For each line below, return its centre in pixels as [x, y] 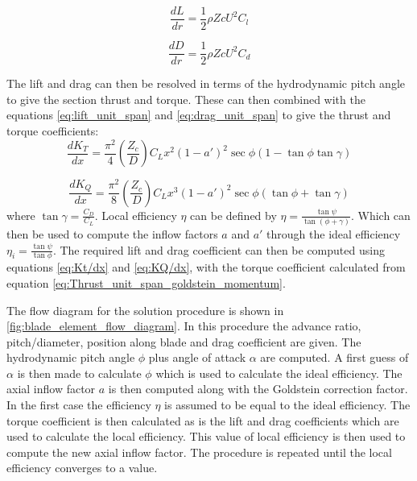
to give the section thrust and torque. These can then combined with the [186, 99]
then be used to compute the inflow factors [112, 233]
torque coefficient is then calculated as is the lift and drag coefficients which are [203, 420]
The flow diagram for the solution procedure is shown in [145, 310]
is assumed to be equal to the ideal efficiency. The [287, 405]
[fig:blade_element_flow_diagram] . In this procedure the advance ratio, [184, 326]
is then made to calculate [79, 373]
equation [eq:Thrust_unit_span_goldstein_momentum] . [146, 282]
